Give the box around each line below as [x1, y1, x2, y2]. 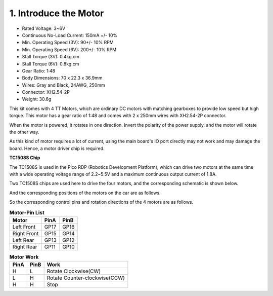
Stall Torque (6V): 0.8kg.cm [22, 61, 79, 67]
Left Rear [12, 236, 34, 243]
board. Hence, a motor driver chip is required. [9, 145, 105, 152]
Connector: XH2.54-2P [22, 89, 70, 95]
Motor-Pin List [9, 209, 45, 216]
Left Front [12, 223, 36, 230]
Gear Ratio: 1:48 [22, 67, 56, 73]
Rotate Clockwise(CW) [47, 268, 101, 275]
